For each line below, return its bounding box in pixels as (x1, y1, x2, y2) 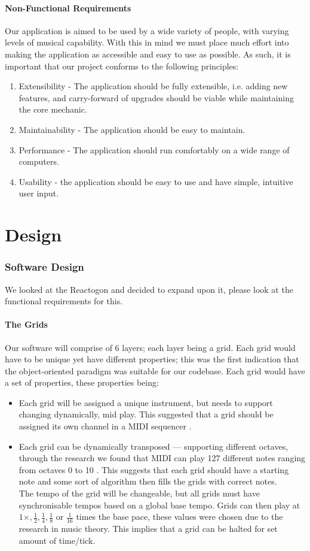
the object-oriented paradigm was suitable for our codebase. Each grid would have (5, 364, 305, 377)
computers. (19, 155, 59, 168)
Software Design (5, 259, 84, 274)
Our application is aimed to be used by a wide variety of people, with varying (5, 24, 289, 37)
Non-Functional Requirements (5, 1, 131, 14)
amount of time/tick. (19, 534, 96, 546)
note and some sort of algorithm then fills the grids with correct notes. (19, 475, 277, 488)
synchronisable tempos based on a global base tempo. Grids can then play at (19, 498, 300, 511)
